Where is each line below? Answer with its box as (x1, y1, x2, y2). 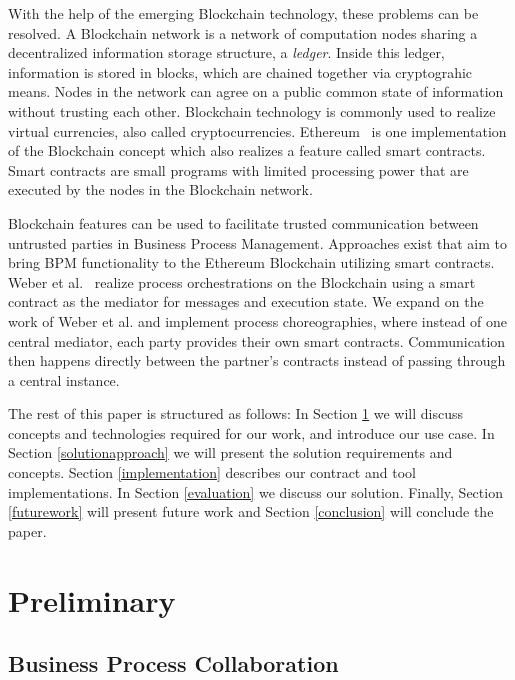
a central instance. (8, 369, 120, 390)
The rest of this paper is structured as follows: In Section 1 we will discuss (8, 403, 464, 424)
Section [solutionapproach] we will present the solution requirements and (8, 442, 453, 463)
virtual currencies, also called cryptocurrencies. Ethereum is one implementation (8, 120, 507, 141)
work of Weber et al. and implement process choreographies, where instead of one (8, 310, 508, 331)
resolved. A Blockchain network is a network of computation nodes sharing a (8, 22, 478, 43)
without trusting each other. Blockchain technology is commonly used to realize (8, 100, 496, 121)
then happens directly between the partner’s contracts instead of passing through (8, 350, 506, 371)
